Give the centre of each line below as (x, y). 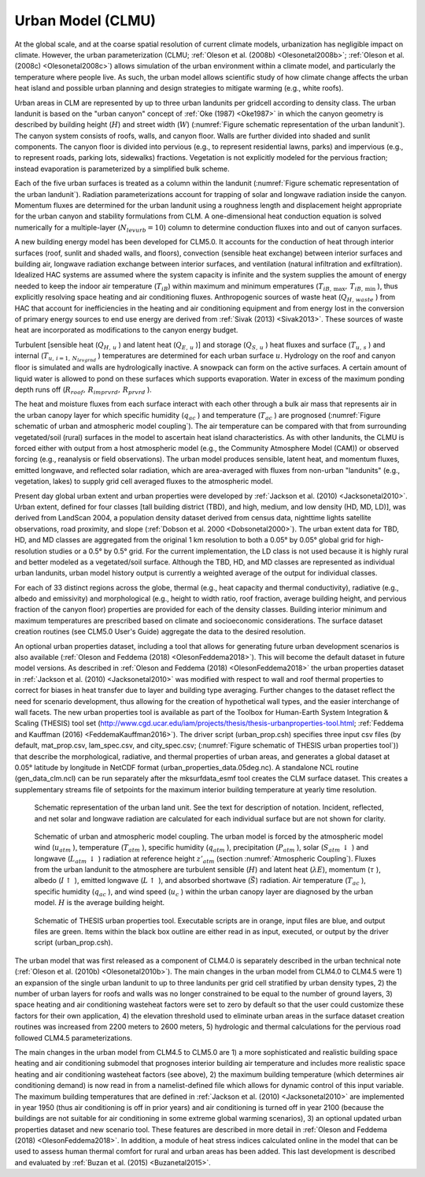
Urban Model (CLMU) (85, 20)
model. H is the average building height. (100, 903)
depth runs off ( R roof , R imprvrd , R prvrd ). (83, 390)
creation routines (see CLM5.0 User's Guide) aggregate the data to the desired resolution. (160, 631)
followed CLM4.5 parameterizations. (74, 1037)
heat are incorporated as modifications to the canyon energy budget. (126, 330)
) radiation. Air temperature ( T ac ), (310, 881)
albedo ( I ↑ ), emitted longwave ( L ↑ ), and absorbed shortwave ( (142, 881)
